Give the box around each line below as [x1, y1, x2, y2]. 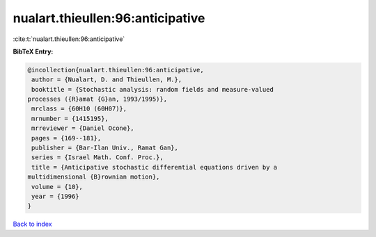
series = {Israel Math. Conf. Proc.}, [31, 154, 164, 161]
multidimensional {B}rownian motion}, [27, 173, 160, 181]
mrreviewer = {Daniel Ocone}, [31, 124, 135, 132]
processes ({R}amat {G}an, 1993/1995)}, [27, 95, 167, 104]
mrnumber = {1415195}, [31, 115, 109, 122]
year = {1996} [31, 193, 79, 200]
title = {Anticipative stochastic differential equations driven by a [31, 163, 278, 171]
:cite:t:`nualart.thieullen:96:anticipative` [13, 35, 125, 43]
